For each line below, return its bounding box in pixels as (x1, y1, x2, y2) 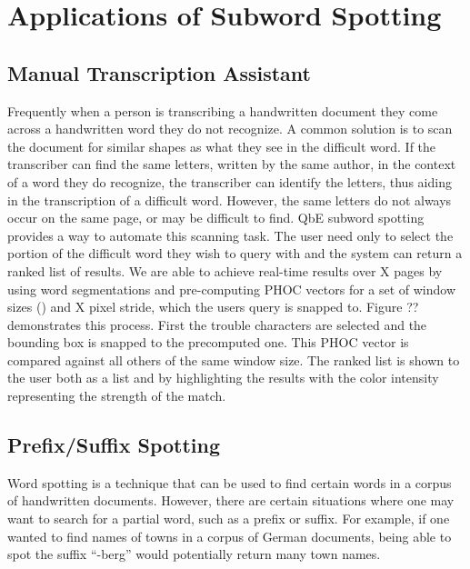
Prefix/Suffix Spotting (7, 431, 221, 459)
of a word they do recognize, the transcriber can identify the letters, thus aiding (7, 172, 452, 191)
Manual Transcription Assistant (7, 58, 311, 86)
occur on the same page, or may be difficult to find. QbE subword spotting (7, 208, 425, 227)
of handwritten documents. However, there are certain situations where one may (7, 491, 455, 510)
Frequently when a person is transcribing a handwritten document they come (7, 101, 438, 120)
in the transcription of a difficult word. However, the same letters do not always (7, 190, 452, 209)
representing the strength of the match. (7, 386, 226, 405)
